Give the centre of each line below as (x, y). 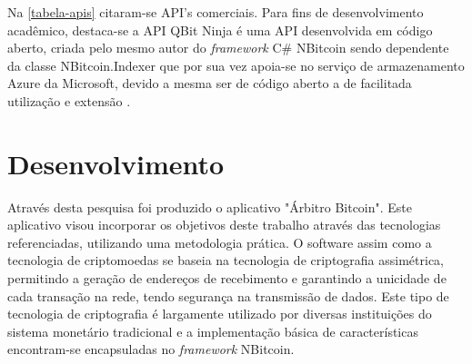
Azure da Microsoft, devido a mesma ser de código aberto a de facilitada (210, 83)
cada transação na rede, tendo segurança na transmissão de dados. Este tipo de (228, 295)
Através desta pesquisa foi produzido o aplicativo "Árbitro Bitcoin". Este (210, 207)
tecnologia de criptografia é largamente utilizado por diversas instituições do (220, 314)
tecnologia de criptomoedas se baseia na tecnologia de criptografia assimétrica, (226, 260)
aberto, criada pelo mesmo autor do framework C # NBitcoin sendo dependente (228, 48)
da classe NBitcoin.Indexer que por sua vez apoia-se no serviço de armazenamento (236, 65)
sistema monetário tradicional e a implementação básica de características (213, 331)
